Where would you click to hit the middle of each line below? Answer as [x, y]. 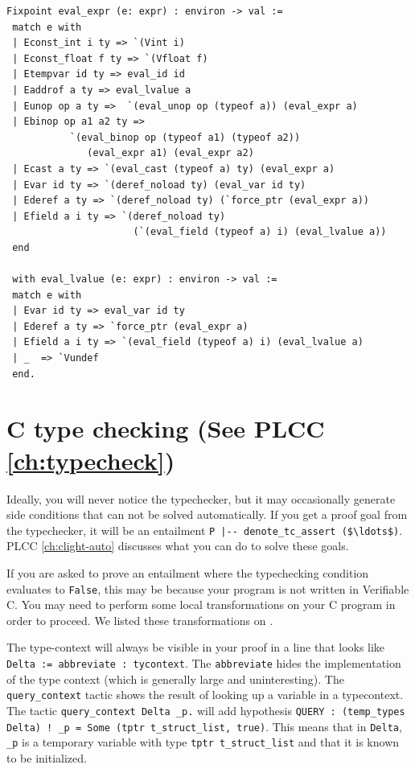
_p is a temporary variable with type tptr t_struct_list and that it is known [203, 742]
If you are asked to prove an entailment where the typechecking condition [188, 573]
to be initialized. [47, 757]
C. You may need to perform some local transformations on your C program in [201, 605]
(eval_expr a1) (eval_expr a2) [171, 153]
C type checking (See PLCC [166, 428]
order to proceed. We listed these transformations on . [140, 620]
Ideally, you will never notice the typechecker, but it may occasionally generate [201, 498]
